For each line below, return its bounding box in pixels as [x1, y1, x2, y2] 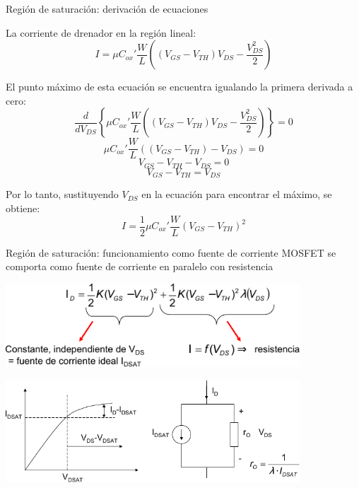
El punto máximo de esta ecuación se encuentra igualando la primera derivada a [6, 79, 353, 94]
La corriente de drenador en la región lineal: [6, 25, 196, 40]
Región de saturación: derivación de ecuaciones [6, 1, 208, 16]
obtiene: [6, 200, 40, 215]
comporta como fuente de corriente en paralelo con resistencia [6, 259, 273, 274]
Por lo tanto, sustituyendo [6, 187, 119, 202]
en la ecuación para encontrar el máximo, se [141, 187, 332, 202]
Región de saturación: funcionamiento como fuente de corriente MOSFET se [6, 245, 336, 260]
